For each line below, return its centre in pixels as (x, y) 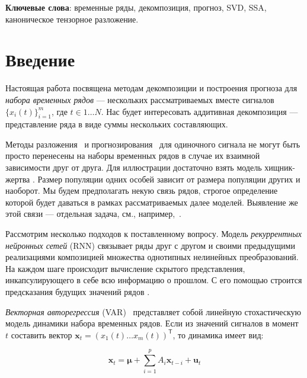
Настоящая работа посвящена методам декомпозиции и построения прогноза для (151, 88)
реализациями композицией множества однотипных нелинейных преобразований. (152, 257)
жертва (18, 179)
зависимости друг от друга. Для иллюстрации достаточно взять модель (134, 167)
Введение (40, 60)
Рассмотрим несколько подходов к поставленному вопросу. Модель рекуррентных (153, 234)
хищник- (280, 167)
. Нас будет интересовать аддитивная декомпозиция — (199, 111)
